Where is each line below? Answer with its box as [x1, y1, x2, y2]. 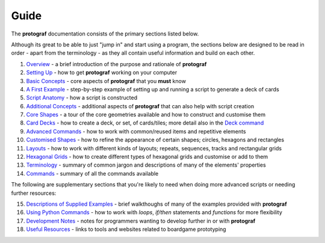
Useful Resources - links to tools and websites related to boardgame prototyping [26, 226, 226, 233]
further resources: [11, 189, 57, 197]
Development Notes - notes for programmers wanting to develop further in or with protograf [26, 217, 256, 224]
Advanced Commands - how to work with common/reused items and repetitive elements [26, 128, 246, 135]
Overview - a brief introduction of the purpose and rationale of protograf [26, 60, 207, 67]
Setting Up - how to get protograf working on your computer [26, 69, 178, 76]
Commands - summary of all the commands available [26, 170, 159, 177]
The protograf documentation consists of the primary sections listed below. [11, 30, 199, 37]
